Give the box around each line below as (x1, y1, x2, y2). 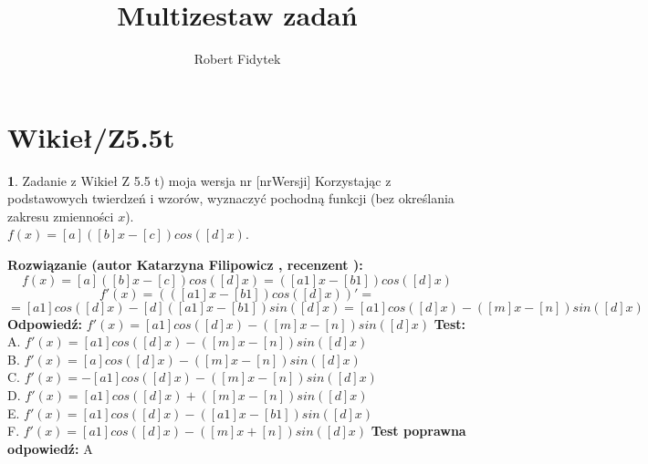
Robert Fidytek (193, 49, 281, 68)
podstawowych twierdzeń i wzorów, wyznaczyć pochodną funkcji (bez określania (7, 189, 455, 208)
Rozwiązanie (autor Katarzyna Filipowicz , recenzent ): (7, 255, 363, 274)
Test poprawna (371, 421, 466, 440)
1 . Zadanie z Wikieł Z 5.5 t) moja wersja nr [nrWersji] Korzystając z (7, 170, 392, 190)
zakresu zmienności (7, 206, 114, 225)
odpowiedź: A (7, 438, 93, 458)
